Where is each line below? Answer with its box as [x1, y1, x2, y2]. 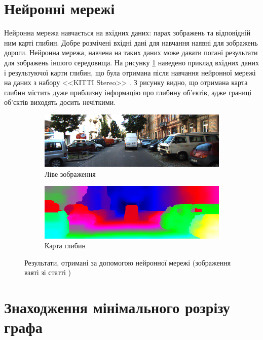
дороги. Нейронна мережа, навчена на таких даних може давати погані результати [4, 47, 258, 58]
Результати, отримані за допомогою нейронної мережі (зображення [24, 257, 231, 268]
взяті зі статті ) [24, 267, 71, 278]
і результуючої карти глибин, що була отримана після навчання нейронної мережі [4, 67, 256, 78]
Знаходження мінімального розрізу [4, 297, 230, 318]
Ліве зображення [45, 168, 96, 179]
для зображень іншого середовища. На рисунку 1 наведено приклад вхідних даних [4, 57, 259, 67]
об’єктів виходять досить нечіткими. [4, 97, 116, 107]
